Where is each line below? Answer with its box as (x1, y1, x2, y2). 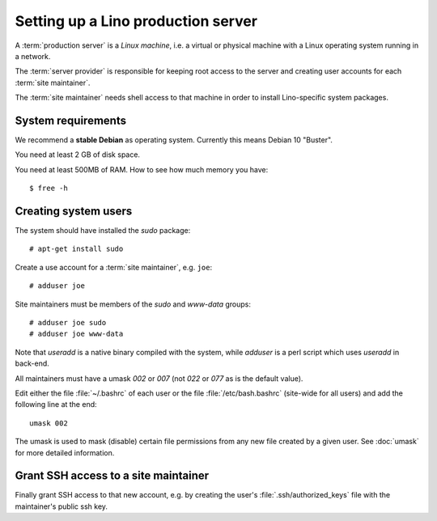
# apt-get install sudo (29, 244, 124, 254)
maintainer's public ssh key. (15, 502, 108, 511)
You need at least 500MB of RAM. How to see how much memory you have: (15, 164, 269, 174)
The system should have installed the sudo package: (15, 226, 191, 235)
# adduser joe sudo (29, 318, 107, 328)
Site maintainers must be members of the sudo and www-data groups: (15, 299, 251, 309)
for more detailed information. (15, 447, 115, 457)
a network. (15, 51, 51, 61)
